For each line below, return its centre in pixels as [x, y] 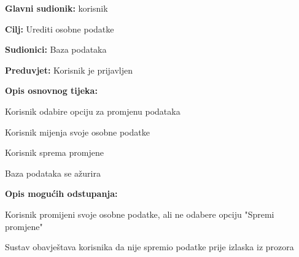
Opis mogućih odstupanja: [61, 194]
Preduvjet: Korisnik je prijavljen [69, 70]
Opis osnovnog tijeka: [51, 90]
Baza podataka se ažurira [53, 173]
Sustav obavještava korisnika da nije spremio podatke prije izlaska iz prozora [149, 247]
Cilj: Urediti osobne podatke [60, 29]
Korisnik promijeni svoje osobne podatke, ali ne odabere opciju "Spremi [140, 214]
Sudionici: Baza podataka [56, 49]
